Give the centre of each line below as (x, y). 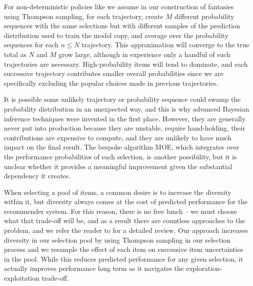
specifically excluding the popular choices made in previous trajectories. (111, 83)
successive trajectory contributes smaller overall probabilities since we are (114, 73)
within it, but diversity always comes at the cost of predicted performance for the (126, 201)
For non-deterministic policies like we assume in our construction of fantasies (119, 6)
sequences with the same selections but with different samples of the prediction (122, 26)
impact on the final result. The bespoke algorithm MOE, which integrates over (122, 147)
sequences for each (31, 45)
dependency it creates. (37, 176)
